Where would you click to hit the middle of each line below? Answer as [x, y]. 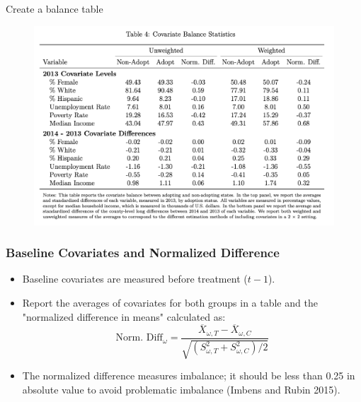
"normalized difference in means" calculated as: [124, 316]
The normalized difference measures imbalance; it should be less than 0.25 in [189, 376]
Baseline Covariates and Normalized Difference [143, 253]
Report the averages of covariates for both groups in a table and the [170, 302]
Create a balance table [55, 8]
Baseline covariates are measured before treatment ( [135, 279]
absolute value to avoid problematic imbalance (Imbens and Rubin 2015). [181, 389]
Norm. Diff [139, 338]
